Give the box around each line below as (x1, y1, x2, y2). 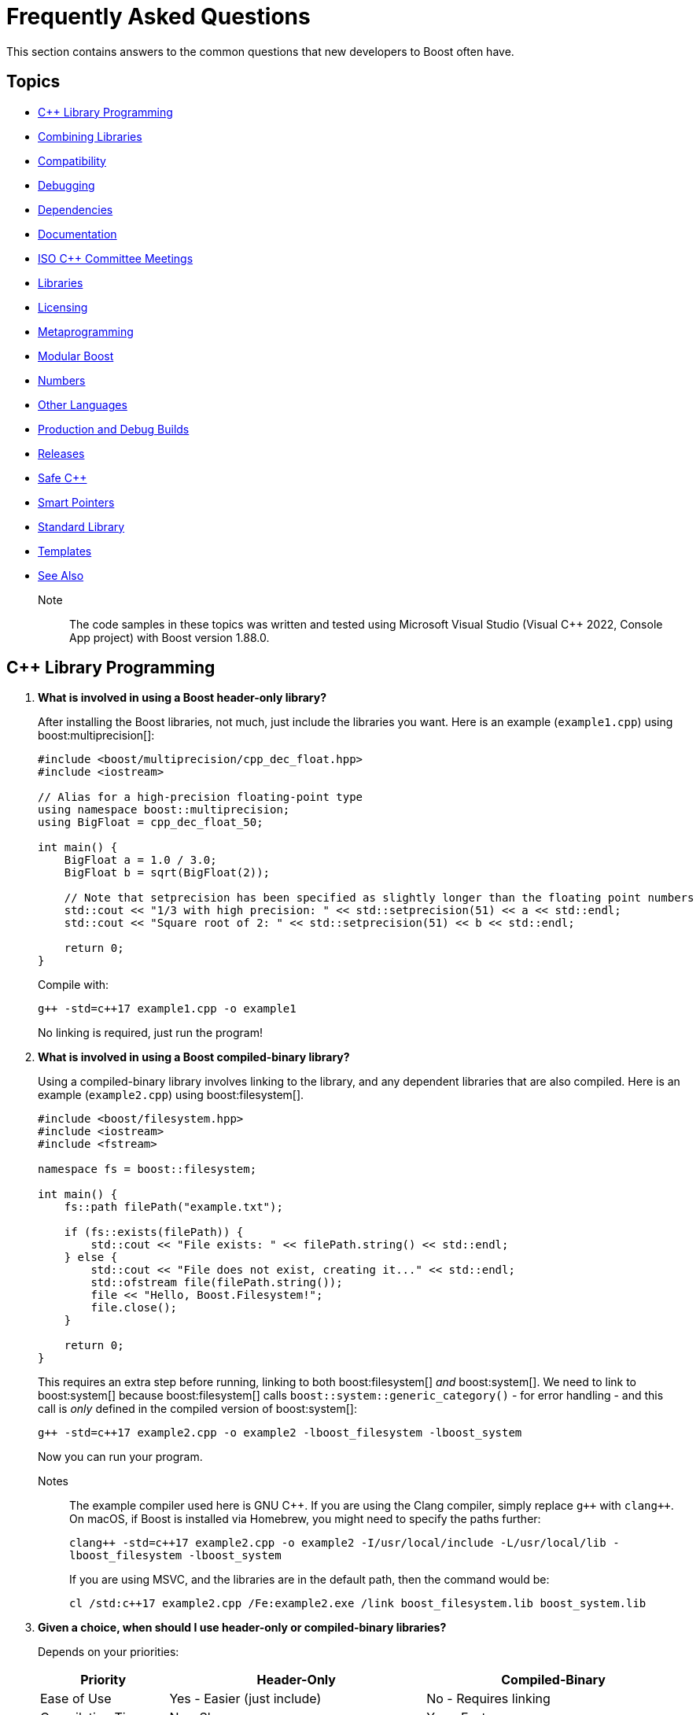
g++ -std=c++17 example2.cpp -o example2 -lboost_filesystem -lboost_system (38, 1426, 522, 1440)
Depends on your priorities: (38, 1645, 179, 1659)
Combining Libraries (38, 129, 142, 143)
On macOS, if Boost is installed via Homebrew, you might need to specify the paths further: (69, 1512, 541, 1526)
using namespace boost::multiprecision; (38, 803, 290, 817)
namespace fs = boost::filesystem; (38, 1163, 257, 1176)
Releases (38, 446, 85, 460)
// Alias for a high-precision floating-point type (38, 791, 363, 804)
